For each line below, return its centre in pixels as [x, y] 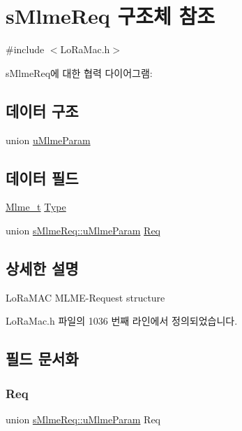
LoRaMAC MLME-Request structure [85, 297]
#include [25, 49]
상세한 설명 [42, 268]
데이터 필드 [42, 177]
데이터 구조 [42, 110]
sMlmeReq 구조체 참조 [110, 16]
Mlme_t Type [36, 207]
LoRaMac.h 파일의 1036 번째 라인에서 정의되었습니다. [122, 321]
